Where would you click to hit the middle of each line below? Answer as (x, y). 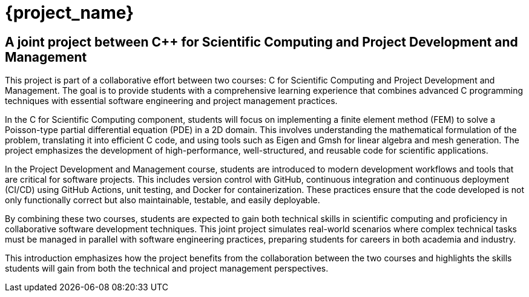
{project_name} (70, 13)
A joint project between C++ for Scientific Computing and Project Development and (261, 42)
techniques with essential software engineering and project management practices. (171, 101)
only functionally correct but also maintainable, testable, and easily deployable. (163, 200)
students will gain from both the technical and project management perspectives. (167, 269)
